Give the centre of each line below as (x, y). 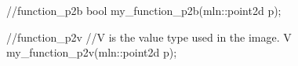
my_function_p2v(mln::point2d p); (92, 52)
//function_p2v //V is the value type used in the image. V (149, 37)
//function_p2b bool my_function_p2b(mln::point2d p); (144, 10)
